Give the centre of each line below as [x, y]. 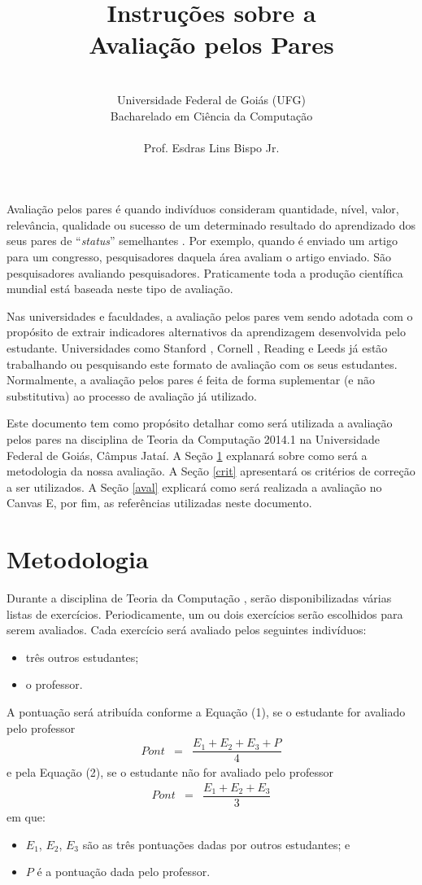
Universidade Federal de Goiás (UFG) [211, 99]
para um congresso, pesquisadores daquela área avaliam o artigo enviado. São [199, 257]
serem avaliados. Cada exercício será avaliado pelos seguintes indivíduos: [187, 630]
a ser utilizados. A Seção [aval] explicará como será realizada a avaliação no [194, 486]
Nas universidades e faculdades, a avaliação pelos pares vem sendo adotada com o [210, 315]
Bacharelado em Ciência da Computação [211, 115]
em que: [26, 817]
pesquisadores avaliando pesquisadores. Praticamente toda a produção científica [205, 272]
